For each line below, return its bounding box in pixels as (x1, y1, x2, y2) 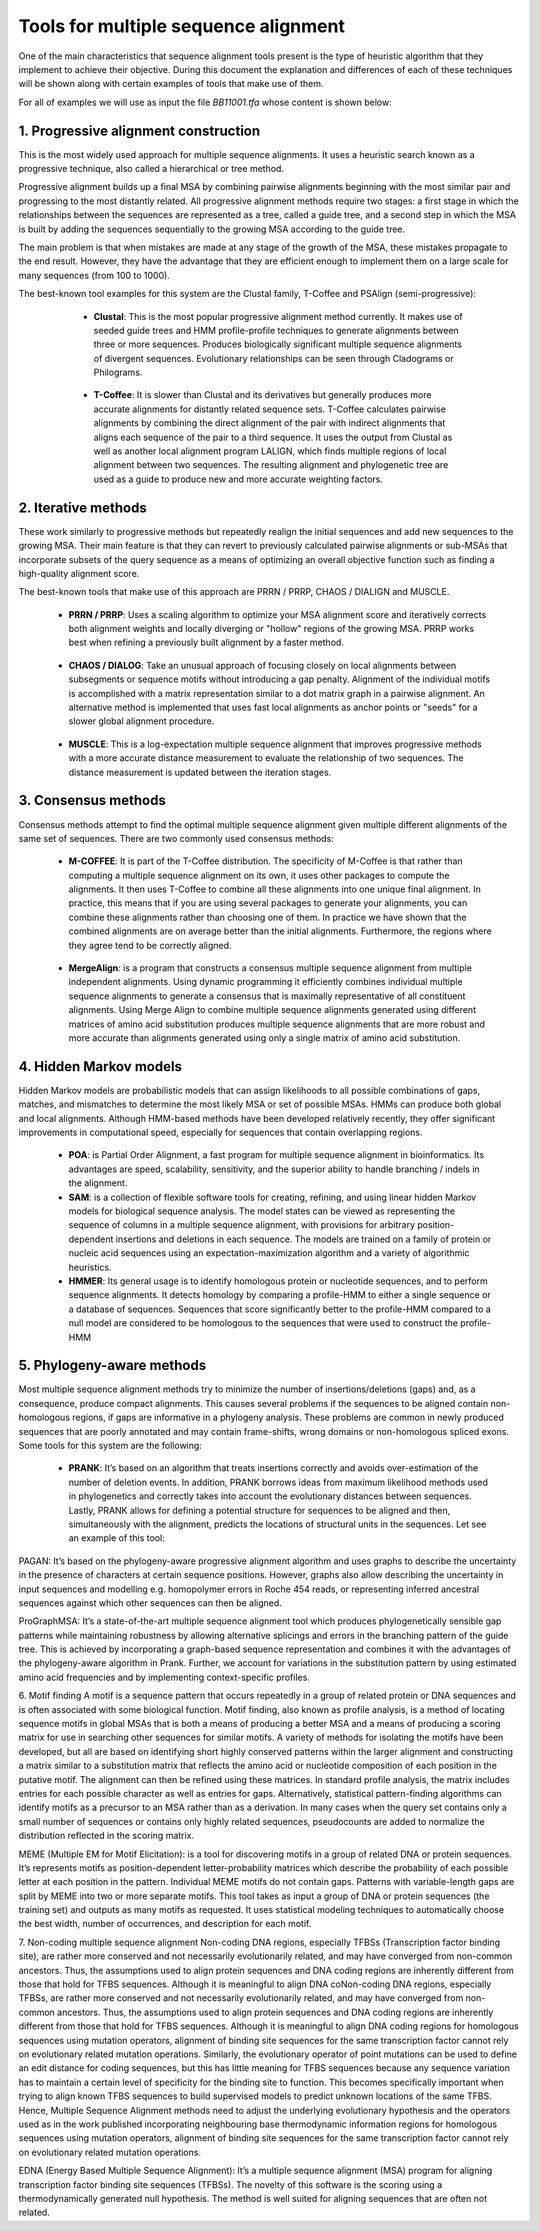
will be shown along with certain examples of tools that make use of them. (18, 78, 324, 90)
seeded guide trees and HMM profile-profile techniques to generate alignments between (93, 324, 459, 336)
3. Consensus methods (18, 792, 167, 809)
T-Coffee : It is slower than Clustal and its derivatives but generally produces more (93, 389, 432, 401)
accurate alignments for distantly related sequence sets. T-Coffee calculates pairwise (93, 403, 447, 415)
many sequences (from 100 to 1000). (18, 269, 170, 281)
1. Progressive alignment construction (18, 122, 261, 139)
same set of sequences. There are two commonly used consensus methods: (18, 832, 334, 844)
